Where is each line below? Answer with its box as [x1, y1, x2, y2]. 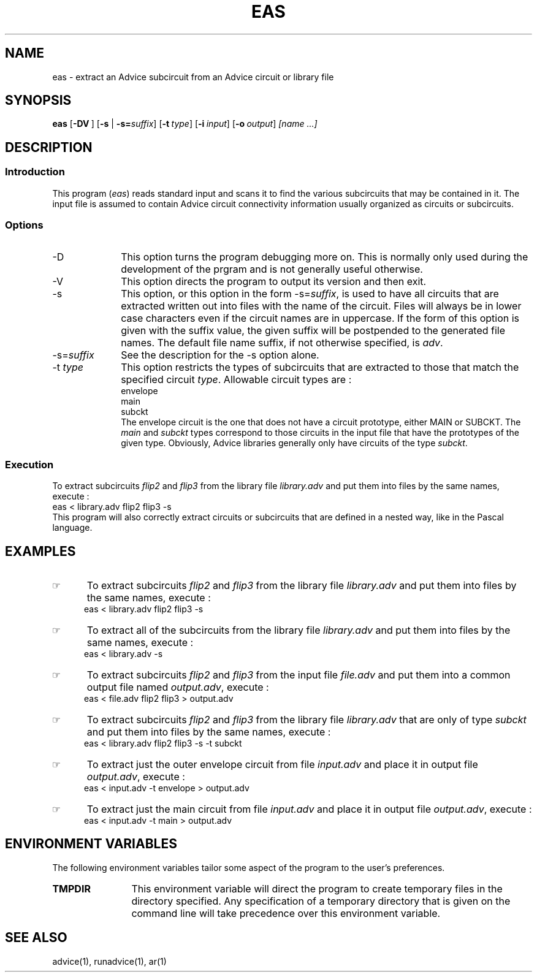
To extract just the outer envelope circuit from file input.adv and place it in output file [86, 758, 478, 770]
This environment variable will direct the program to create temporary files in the [131, 882, 503, 895]
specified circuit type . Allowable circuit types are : [121, 373, 352, 386]
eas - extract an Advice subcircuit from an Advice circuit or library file [52, 71, 334, 82]
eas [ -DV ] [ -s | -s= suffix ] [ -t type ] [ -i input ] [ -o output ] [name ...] [52, 118, 318, 129]
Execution [5, 458, 54, 471]
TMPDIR [52, 882, 91, 895]
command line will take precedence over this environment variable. [131, 907, 441, 919]
